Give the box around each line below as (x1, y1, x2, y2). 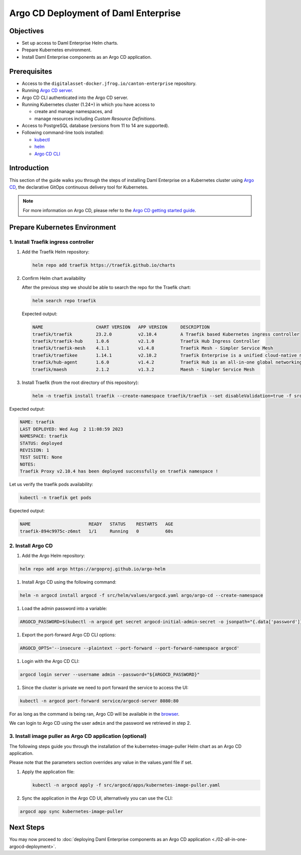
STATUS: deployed (20, 440, 63, 446)
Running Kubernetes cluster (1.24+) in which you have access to (22, 101, 155, 108)
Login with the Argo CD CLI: (22, 658, 80, 664)
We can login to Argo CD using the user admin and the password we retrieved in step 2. (9, 720, 191, 726)
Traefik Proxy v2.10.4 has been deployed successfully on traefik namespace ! (20, 468, 218, 474)
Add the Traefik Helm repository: (22, 249, 90, 255)
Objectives (9, 27, 44, 35)
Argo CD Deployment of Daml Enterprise (9, 8, 181, 19)
